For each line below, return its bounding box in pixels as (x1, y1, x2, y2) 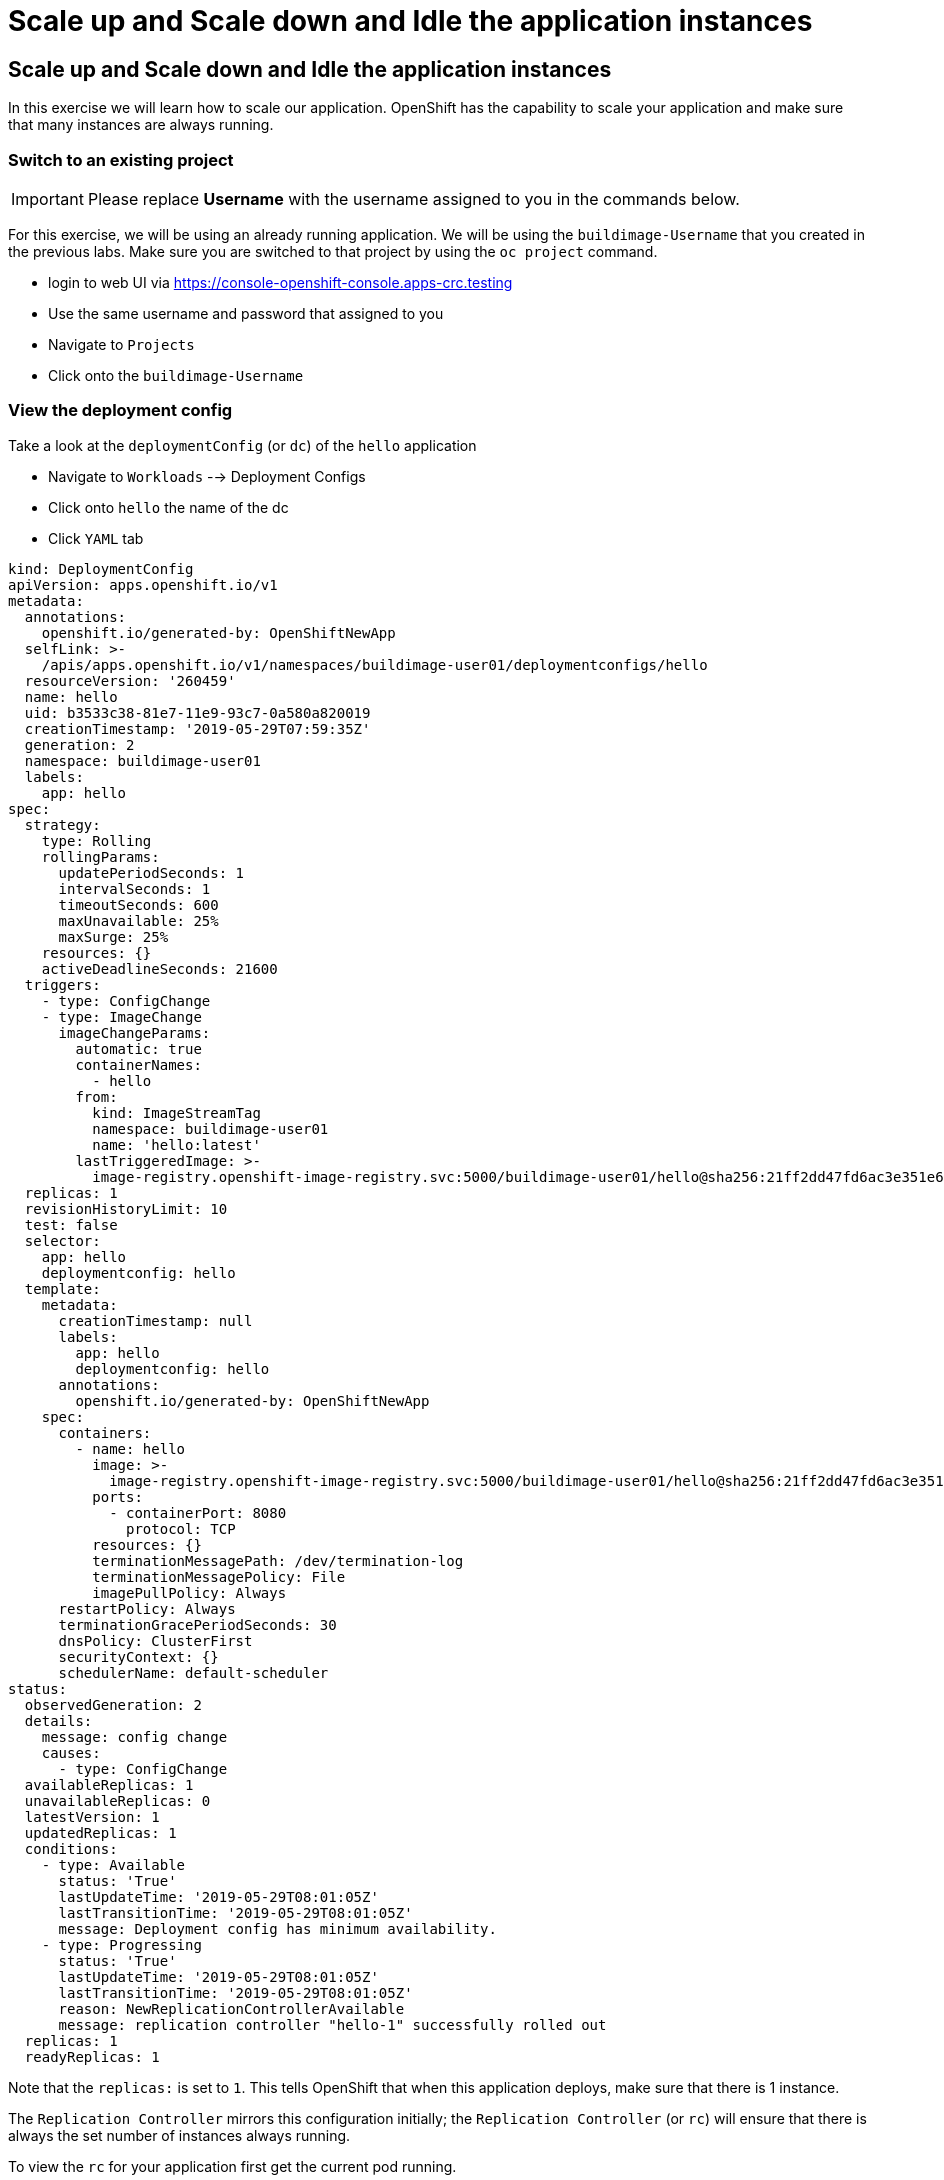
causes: (41, 1744, 101, 1761)
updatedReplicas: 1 (24, 1824, 177, 1841)
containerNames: (75, 1056, 202, 1073)
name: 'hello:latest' (92, 1136, 261, 1153)
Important (11, 188, 84, 209)
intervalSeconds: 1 (58, 880, 211, 897)
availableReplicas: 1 (24, 1776, 194, 1793)
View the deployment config (8, 400, 233, 421)
